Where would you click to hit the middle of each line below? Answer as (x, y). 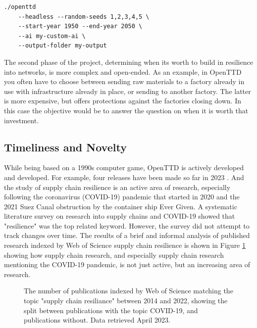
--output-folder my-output (62, 46)
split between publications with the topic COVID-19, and (111, 310)
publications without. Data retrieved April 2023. (97, 320)
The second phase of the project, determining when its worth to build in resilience (128, 62)
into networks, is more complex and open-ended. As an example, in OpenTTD (123, 71)
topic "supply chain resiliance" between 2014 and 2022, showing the (126, 301)
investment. (22, 120)
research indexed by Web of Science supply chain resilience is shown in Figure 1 (125, 245)
